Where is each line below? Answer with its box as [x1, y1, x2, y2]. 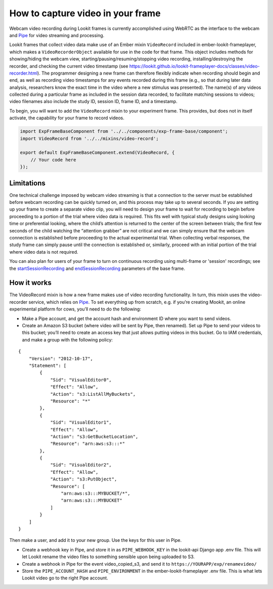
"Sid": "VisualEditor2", [50, 462, 112, 468]
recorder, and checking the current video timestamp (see [9, 63, 128, 69]
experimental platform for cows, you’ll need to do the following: [9, 306, 142, 312]
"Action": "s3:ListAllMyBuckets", [50, 391, 136, 397]
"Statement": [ [28, 363, 67, 368]
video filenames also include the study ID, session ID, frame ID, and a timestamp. [9, 98, 178, 105]
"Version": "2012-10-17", [28, 356, 94, 361]
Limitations [9, 179, 45, 187]
